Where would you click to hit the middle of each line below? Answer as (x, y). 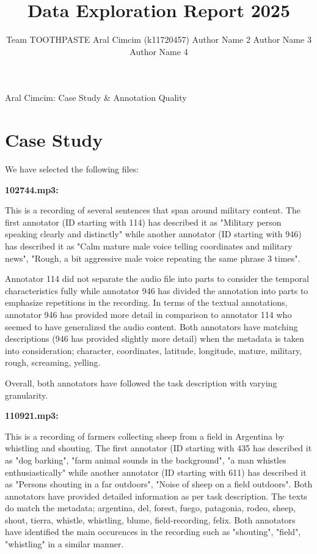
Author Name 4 (159, 51)
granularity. (27, 395)
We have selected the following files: (72, 169)
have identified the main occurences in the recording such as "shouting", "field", (153, 532)
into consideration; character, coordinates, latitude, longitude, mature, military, (154, 350)
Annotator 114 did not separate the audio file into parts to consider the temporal (157, 279)
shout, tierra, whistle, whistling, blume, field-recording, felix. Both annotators (150, 519)
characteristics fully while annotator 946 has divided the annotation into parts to (157, 290)
